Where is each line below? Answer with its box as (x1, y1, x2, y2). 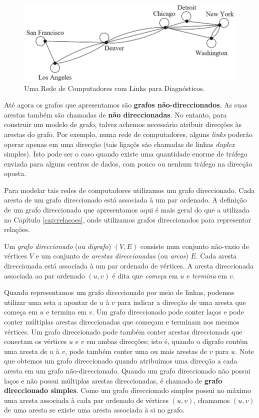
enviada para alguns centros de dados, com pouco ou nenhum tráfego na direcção (4, 158, 252, 168)
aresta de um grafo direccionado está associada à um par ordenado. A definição (4, 194, 247, 205)
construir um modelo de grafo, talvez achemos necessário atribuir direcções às (4, 119, 242, 129)
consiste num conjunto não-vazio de (140, 240, 249, 251)
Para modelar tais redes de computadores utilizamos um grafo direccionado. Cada (4, 184, 255, 195)
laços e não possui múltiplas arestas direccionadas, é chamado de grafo (4, 375, 222, 385)
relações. (4, 224, 30, 234)
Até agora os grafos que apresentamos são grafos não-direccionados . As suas (4, 99, 247, 110)
